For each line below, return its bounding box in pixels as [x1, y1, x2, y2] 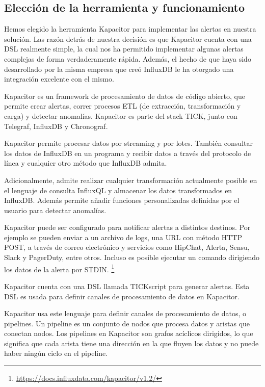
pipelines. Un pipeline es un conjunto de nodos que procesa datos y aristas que [4, 318, 250, 328]
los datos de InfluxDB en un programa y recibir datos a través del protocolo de [4, 147, 251, 158]
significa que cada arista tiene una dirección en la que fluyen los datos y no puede [4, 338, 259, 348]
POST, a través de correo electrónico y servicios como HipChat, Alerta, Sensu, [4, 242, 250, 252]
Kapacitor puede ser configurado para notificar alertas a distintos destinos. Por [4, 222, 251, 233]
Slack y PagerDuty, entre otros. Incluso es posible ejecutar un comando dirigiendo [4, 252, 260, 263]
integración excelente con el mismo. [4, 73, 114, 84]
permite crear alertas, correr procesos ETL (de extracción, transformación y [4, 100, 241, 111]
